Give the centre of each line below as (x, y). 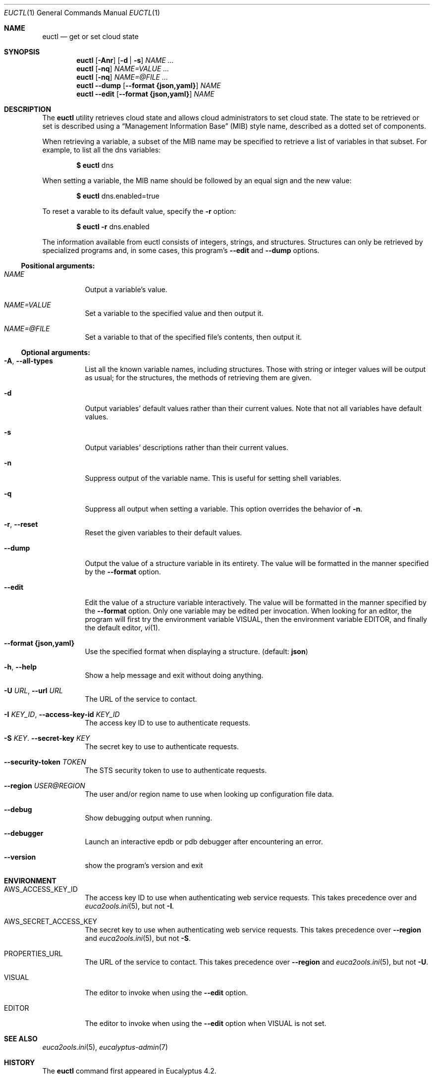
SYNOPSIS (22, 52)
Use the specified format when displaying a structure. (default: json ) (196, 651)
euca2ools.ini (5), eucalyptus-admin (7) (105, 1047)
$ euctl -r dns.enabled (113, 227)
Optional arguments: (55, 352)
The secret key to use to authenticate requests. (162, 746)
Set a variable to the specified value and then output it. (174, 313)
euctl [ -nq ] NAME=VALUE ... (123, 69)
